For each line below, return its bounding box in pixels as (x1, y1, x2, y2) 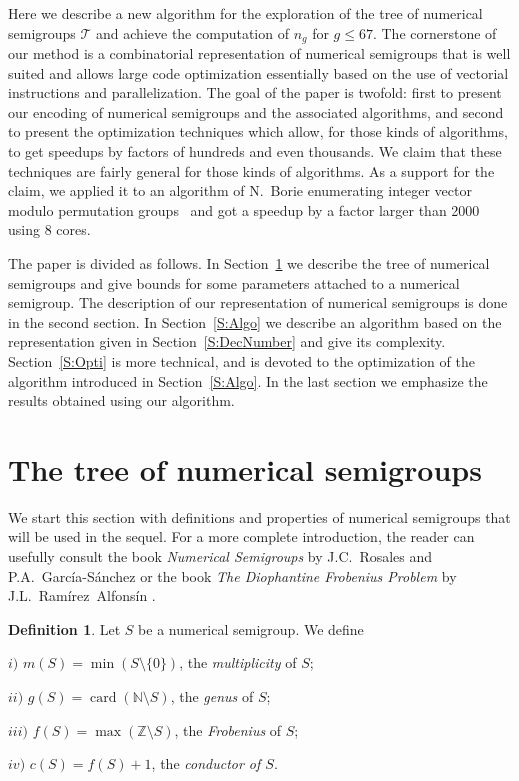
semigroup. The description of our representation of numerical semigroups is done (8, 292, 508, 313)
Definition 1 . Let (8, 618, 121, 639)
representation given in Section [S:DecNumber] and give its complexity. (8, 331, 446, 352)
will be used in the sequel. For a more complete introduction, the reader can (8, 526, 475, 547)
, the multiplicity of (179, 652, 297, 673)
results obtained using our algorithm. (8, 390, 235, 411)
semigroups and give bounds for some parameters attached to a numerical (8, 272, 460, 293)
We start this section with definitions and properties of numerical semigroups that (8, 506, 511, 527)
